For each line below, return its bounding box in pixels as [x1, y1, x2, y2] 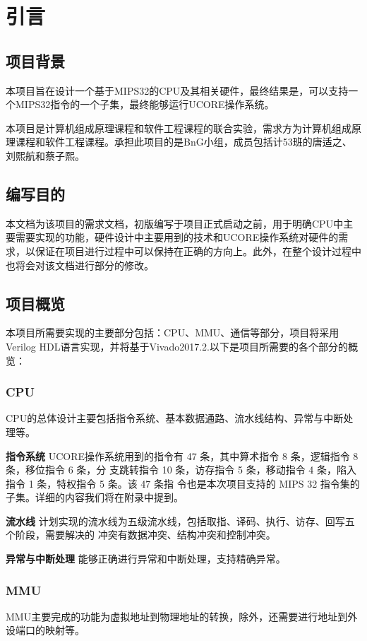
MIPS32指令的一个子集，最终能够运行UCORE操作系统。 [15, 97, 275, 112]
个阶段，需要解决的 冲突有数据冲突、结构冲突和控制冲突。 [6, 527, 276, 542]
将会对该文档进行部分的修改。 [15, 257, 154, 272]
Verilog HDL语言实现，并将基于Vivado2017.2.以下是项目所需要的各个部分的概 [6, 339, 358, 353]
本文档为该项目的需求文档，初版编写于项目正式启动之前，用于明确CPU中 [6, 216, 344, 230]
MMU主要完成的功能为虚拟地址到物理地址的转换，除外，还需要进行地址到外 [6, 608, 358, 623]
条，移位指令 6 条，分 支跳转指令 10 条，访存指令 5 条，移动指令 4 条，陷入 [6, 462, 356, 477]
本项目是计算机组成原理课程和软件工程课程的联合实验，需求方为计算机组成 [6, 120, 351, 135]
